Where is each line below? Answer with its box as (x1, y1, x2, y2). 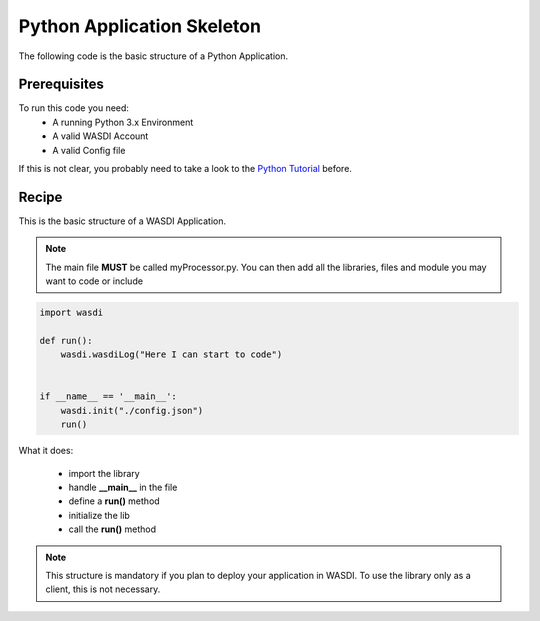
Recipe (18, 188, 63, 205)
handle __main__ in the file (68, 481, 178, 493)
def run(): (39, 335, 93, 346)
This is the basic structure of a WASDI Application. (18, 215, 227, 227)
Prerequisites (18, 76, 104, 93)
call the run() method (68, 523, 157, 535)
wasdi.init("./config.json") (60, 405, 204, 416)
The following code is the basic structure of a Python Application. (18, 50, 289, 62)
